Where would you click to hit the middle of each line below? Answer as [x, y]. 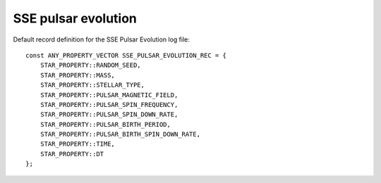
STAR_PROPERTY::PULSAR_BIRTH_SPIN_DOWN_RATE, [120, 134]
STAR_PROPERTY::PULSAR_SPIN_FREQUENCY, [109, 105]
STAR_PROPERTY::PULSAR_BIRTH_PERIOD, [105, 124]
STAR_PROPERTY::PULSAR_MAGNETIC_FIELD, [109, 95]
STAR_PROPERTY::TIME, [78, 144]
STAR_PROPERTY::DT [72, 154]
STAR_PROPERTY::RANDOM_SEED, [90, 65]
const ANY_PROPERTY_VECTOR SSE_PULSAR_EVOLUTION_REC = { [126, 55]
